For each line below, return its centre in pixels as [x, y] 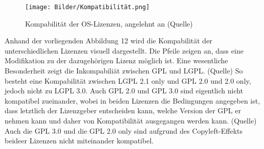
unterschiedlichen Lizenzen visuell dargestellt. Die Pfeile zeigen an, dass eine [124, 50]
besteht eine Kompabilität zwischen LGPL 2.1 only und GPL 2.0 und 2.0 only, [128, 80]
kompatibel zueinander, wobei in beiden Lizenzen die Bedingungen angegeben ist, [133, 100]
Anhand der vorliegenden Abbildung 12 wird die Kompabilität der [108, 41]
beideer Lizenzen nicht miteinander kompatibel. [79, 141]
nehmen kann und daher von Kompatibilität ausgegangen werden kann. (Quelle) [131, 120]
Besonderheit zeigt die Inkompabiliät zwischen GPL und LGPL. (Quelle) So [124, 71]
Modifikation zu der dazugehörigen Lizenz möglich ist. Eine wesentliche [116, 60]
